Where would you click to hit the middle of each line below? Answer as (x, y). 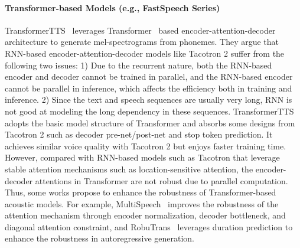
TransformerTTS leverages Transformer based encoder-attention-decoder (140, 30)
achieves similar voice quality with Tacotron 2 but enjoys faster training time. (146, 146)
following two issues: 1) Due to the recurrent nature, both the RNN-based (138, 65)
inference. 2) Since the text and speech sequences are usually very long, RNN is (149, 99)
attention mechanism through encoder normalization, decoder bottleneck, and (145, 215)
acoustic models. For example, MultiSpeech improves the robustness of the (142, 203)
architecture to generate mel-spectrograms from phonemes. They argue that (142, 42)
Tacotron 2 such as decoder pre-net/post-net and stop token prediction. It (139, 134)
